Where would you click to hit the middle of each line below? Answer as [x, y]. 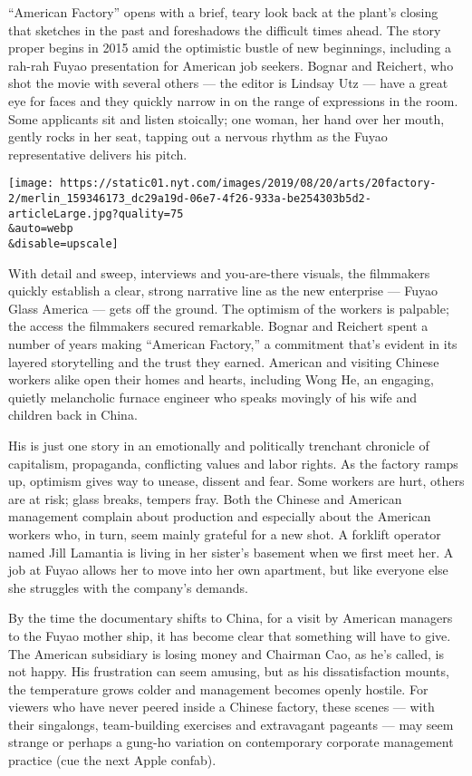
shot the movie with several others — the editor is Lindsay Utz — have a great [228, 83]
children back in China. [73, 415]
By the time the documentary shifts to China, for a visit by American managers [231, 618]
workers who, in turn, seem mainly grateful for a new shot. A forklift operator [225, 533]
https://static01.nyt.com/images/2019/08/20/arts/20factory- [248, 184]
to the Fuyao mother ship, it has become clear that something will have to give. [230, 635]
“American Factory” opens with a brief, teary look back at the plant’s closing [223, 12]
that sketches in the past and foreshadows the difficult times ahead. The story [225, 29]
